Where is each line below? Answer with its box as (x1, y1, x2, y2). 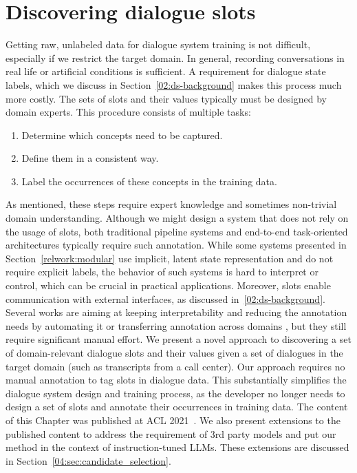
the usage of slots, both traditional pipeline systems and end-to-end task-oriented (6, 224, 348, 238)
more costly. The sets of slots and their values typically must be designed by (6, 91, 327, 105)
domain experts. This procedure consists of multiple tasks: (6, 105, 251, 119)
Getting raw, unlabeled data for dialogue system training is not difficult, (6, 37, 311, 52)
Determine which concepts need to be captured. (21, 127, 223, 142)
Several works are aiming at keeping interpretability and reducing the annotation (6, 305, 347, 319)
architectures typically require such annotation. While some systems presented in (6, 238, 347, 252)
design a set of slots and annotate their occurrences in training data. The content (6, 399, 348, 414)
